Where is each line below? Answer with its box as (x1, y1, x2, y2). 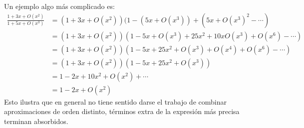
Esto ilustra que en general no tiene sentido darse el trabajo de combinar (4, 96, 227, 107)
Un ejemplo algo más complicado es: (4, 1, 115, 11)
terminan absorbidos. (4, 116, 68, 126)
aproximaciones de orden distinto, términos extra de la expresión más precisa (4, 106, 240, 117)
